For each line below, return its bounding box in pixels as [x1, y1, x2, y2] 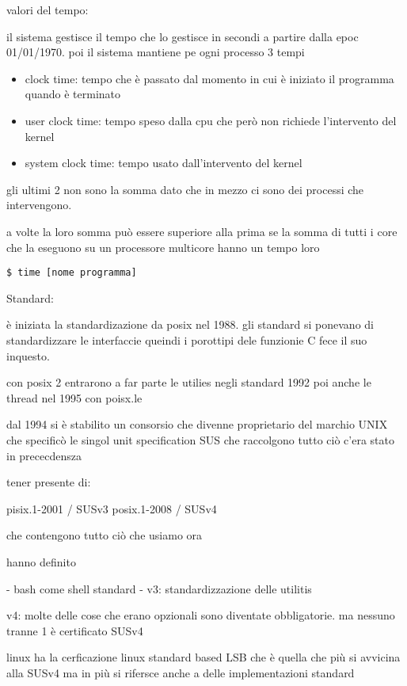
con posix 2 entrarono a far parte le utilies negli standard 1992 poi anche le [6, 374, 371, 391]
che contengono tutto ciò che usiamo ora [6, 527, 203, 543]
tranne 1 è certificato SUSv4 [6, 622, 143, 638]
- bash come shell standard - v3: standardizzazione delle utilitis [6, 580, 312, 596]
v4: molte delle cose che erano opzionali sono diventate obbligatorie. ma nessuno [6, 607, 395, 623]
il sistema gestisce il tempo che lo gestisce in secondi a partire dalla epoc [6, 28, 359, 44]
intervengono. [6, 196, 72, 213]
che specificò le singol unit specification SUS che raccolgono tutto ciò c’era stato [6, 431, 394, 448]
